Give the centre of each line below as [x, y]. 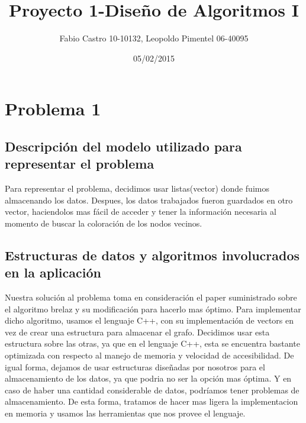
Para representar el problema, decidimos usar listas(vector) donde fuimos [137, 188]
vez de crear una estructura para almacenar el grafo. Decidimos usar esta [137, 332]
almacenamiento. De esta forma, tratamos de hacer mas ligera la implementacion [152, 401]
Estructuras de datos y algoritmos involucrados [152, 255]
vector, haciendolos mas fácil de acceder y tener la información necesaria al [141, 211]
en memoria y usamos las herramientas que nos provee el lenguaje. [125, 413]
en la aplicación [53, 272]
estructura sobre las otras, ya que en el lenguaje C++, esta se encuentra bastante [152, 343]
